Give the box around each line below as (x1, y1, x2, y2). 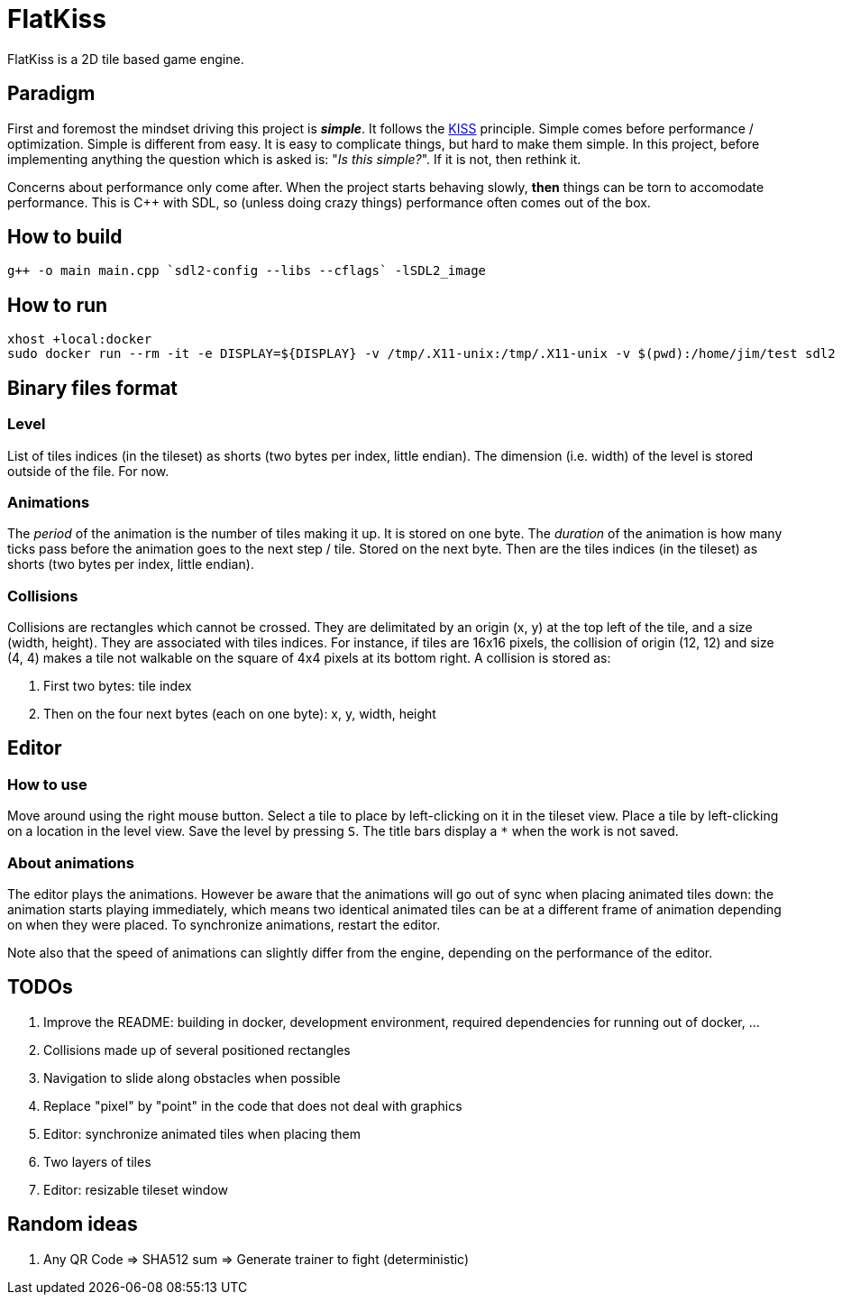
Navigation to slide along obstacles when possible (43, 1069, 341, 1086)
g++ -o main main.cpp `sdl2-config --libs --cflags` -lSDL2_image (7, 263, 487, 279)
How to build (7, 225, 123, 249)
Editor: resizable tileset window (43, 1181, 228, 1197)
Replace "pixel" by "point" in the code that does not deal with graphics (43, 1097, 462, 1114)
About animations (7, 853, 134, 872)
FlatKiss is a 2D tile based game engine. (7, 50, 244, 67)
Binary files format (7, 376, 178, 399)
